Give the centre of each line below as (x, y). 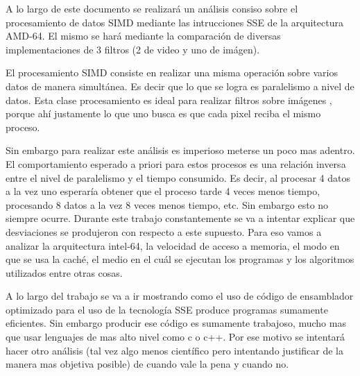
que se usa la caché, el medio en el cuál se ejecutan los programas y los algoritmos (180, 259)
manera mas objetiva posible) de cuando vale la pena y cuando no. (147, 364)
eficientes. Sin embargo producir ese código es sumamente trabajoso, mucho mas (176, 323)
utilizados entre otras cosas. (64, 272)
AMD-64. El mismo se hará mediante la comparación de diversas (143, 36)
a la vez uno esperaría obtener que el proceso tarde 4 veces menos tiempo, (163, 191)
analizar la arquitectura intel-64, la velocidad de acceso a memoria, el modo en (173, 245)
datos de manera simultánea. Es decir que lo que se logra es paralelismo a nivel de (180, 86)
